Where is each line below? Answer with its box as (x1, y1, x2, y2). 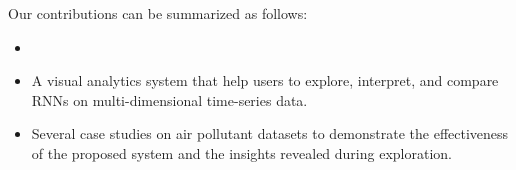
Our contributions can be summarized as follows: (8, 3, 308, 23)
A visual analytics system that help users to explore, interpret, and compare (31, 70, 499, 91)
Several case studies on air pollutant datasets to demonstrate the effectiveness (31, 123, 509, 144)
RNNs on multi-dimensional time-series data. (31, 89, 308, 110)
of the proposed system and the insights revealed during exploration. (31, 142, 452, 163)
